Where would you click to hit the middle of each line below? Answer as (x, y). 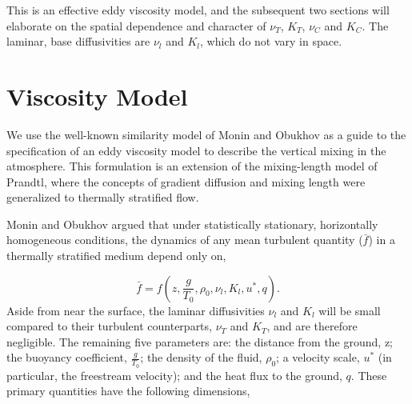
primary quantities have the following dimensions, (128, 391)
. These (369, 375)
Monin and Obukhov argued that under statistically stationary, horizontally (192, 224)
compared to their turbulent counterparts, (109, 326)
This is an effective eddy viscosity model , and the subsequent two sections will (198, 10)
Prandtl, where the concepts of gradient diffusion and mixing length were (186, 181)
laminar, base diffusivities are (78, 41)
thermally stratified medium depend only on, (116, 256)
